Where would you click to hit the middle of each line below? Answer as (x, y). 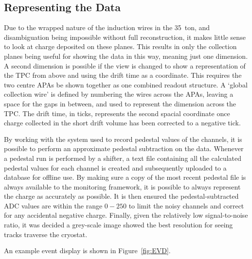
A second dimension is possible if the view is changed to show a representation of (125, 65)
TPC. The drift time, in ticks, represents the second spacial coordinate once (117, 113)
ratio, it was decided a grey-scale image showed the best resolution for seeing (118, 225)
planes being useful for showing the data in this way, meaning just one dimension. (126, 56)
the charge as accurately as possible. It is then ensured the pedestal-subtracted (121, 196)
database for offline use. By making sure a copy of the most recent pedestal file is (125, 177)
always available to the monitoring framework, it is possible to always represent (122, 186)
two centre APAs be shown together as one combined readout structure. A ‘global (126, 84)
